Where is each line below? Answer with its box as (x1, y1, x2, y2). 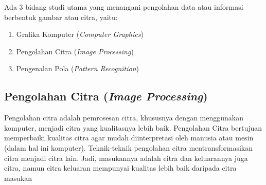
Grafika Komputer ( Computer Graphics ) (16, 29, 144, 39)
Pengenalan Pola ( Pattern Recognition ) (16, 63, 139, 74)
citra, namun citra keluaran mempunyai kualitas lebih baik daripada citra (4, 162, 237, 173)
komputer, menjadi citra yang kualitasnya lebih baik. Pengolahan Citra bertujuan (4, 122, 262, 133)
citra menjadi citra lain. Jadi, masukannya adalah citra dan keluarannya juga (4, 152, 248, 163)
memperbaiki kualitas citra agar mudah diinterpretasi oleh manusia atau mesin (4, 132, 254, 143)
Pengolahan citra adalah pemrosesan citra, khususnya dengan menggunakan (4, 112, 243, 123)
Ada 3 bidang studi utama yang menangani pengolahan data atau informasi (4, 2, 243, 12)
